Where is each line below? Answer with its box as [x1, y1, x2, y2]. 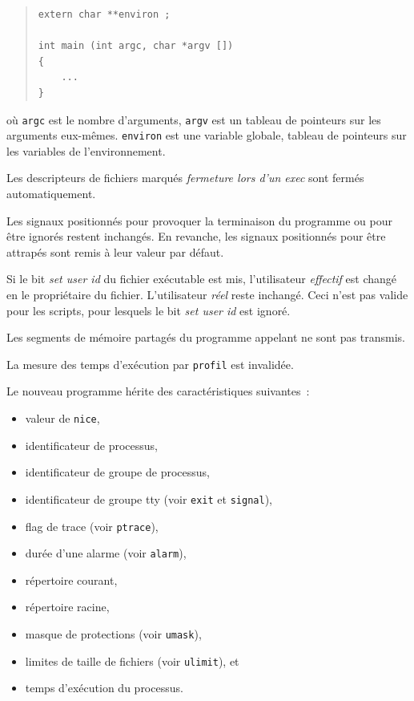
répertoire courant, [25, 571, 118, 588]
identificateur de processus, [25, 436, 158, 453]
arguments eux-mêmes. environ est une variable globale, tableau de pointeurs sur [6, 127, 407, 144]
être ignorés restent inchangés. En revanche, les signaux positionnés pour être [6, 228, 386, 245]
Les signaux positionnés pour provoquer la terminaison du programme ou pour [6, 212, 392, 229]
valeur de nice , [25, 410, 100, 427]
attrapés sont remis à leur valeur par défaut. [6, 243, 224, 260]
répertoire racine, [25, 598, 110, 615]
